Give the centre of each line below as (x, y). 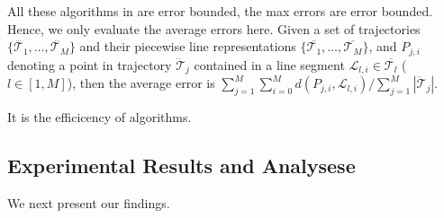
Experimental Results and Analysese (181, 165)
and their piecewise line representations (188, 46)
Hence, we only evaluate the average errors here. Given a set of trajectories (214, 28)
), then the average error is (141, 83)
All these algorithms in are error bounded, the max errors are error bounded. (220, 11)
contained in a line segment (269, 64)
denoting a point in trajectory (90, 64)
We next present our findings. (89, 202)
